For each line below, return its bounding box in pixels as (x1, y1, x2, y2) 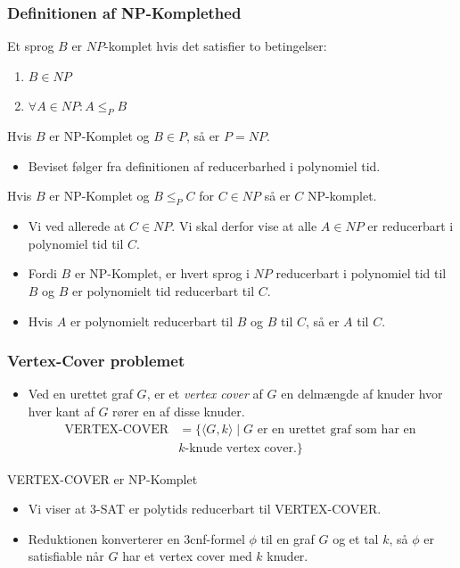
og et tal (333, 529, 379, 547)
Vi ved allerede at (28, 217, 126, 235)
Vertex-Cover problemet (7, 350, 185, 372)
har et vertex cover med (122, 547, 252, 565)
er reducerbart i (367, 217, 454, 235)
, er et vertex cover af (146, 384, 263, 403)
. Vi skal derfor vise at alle (171, 217, 317, 235)
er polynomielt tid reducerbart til (72, 281, 255, 300)
